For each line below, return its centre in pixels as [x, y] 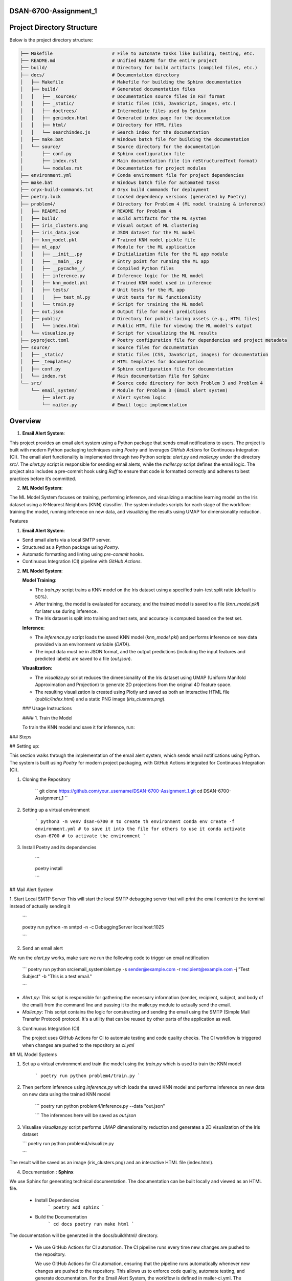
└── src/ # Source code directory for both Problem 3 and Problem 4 [142, 383]
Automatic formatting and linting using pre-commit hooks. [83, 554]
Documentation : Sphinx [48, 1172]
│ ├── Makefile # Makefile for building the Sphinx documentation [131, 82]
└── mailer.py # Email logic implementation [115, 405]
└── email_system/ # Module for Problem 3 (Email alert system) [129, 390]
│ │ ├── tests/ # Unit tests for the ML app [103, 290]
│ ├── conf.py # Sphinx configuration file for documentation [127, 369]
